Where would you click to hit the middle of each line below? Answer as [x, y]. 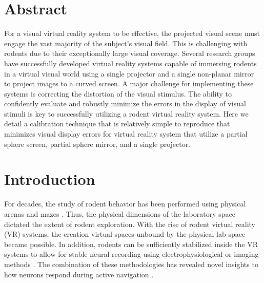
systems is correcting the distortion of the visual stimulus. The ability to [118, 93]
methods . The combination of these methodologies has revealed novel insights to [131, 264]
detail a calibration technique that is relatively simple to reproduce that [117, 124]
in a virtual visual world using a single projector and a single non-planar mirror [129, 73]
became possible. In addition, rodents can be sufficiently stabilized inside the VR [131, 244]
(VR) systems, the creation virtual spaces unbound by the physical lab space [125, 234]
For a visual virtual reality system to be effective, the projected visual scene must [132, 33]
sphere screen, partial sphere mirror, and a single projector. [97, 144]
